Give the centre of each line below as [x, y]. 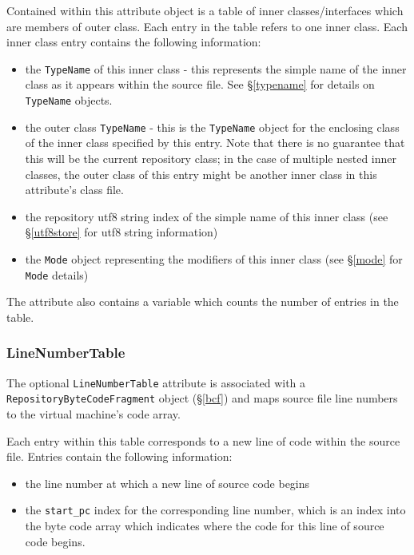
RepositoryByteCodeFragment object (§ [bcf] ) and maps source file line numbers [202, 398]
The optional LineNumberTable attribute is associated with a [156, 382]
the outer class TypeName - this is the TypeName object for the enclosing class [212, 127]
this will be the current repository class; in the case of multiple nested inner [211, 158]
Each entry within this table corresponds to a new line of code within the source [203, 440]
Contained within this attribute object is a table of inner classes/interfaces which [205, 10]
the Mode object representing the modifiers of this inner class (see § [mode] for [214, 258]
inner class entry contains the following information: [134, 42]
